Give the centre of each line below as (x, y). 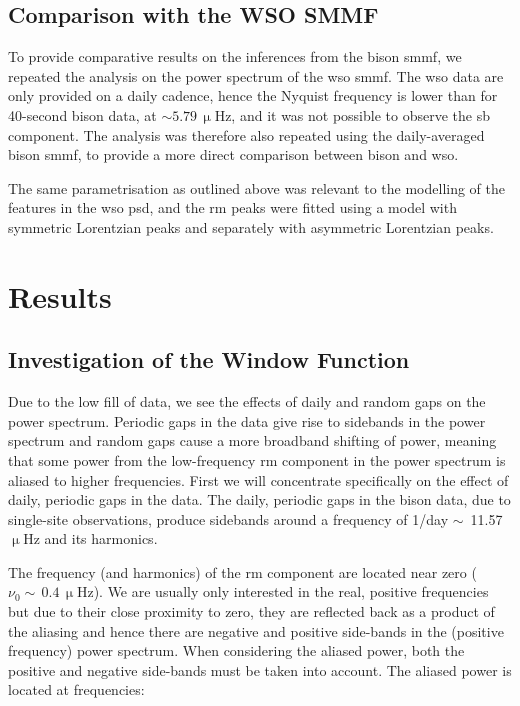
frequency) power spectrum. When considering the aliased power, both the (236, 650)
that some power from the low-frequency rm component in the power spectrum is (257, 459)
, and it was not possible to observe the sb (360, 114)
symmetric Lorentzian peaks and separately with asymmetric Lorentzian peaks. (251, 226)
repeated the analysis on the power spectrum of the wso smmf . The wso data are (256, 75)
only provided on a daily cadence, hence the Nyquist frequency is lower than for (253, 95)
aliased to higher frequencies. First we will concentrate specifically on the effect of (258, 479)
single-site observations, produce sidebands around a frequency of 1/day (228, 518)
